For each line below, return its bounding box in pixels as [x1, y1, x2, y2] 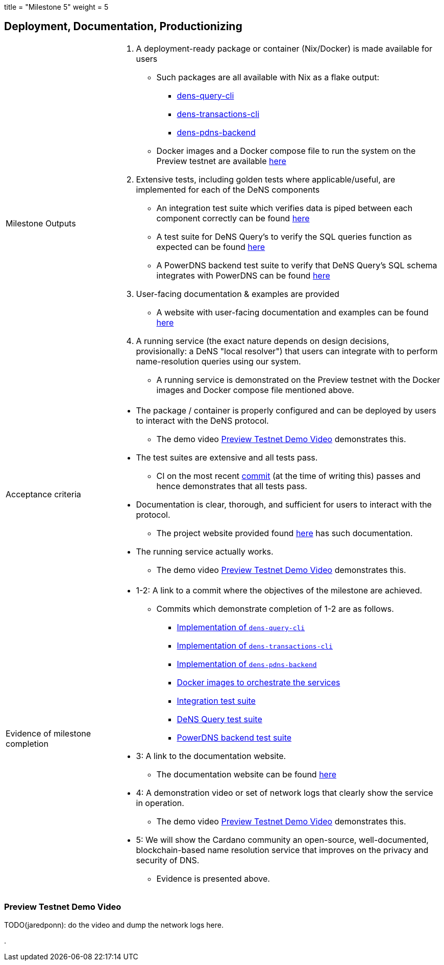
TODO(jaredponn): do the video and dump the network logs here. [4, 920, 224, 929]
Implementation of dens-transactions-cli [177, 640, 333, 651]
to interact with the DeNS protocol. [136, 415, 269, 426]
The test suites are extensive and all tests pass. [136, 452, 318, 463]
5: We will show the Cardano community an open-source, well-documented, [136, 834, 429, 845]
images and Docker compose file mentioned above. [156, 384, 354, 395]
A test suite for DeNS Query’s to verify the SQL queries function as [156, 231, 412, 242]
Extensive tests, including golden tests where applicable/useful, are [136, 174, 396, 185]
